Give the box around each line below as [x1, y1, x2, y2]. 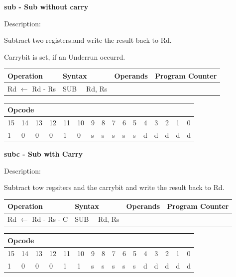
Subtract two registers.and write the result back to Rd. [4, 35, 172, 45]
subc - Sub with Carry [4, 149, 83, 159]
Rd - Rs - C [32, 214, 68, 224]
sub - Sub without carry [4, 1, 89, 11]
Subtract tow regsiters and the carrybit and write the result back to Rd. [4, 182, 225, 192]
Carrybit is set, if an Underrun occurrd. [4, 51, 125, 62]
